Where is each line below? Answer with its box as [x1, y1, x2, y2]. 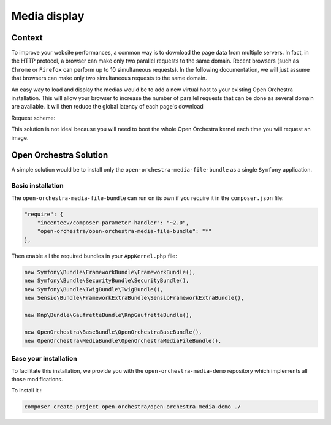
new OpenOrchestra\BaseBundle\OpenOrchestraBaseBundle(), [24, 329, 202, 335]
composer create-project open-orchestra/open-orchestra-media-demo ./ [24, 404, 242, 410]
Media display [11, 9, 85, 23]
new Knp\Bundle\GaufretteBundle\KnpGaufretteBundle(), [24, 312, 192, 318]
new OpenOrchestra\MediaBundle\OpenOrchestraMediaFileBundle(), [24, 337, 222, 344]
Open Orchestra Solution [11, 150, 108, 161]
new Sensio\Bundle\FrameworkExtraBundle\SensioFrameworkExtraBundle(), [24, 294, 245, 301]
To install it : [11, 387, 42, 394]
